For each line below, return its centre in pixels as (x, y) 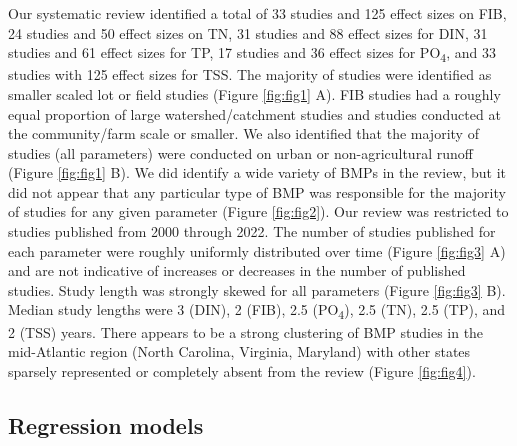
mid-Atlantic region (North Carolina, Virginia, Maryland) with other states (239, 351)
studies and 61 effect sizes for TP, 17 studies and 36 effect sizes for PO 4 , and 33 (252, 53)
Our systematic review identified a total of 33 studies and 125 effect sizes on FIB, (257, 13)
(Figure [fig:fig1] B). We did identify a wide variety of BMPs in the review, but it (257, 172)
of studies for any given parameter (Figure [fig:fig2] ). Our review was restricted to (258, 211)
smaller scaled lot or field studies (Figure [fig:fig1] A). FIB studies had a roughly (254, 93)
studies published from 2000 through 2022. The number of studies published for (252, 231)
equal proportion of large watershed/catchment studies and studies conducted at (254, 113)
